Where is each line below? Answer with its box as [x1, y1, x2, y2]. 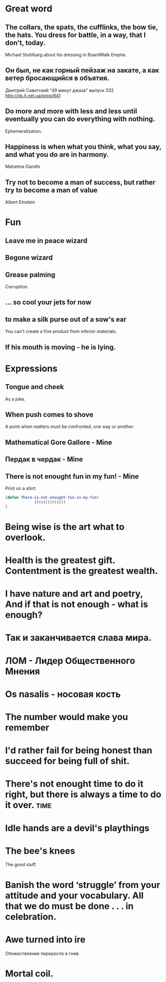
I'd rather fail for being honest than [5, 745, 153, 756]
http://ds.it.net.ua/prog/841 [5, 92, 61, 98]
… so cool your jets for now [5, 298, 91, 307]
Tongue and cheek [5, 383, 64, 391]
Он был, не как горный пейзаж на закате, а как [5, 66, 160, 75]
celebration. [5, 911, 57, 922]
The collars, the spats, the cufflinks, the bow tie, [5, 23, 158, 31]
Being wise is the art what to [5, 521, 125, 532]
